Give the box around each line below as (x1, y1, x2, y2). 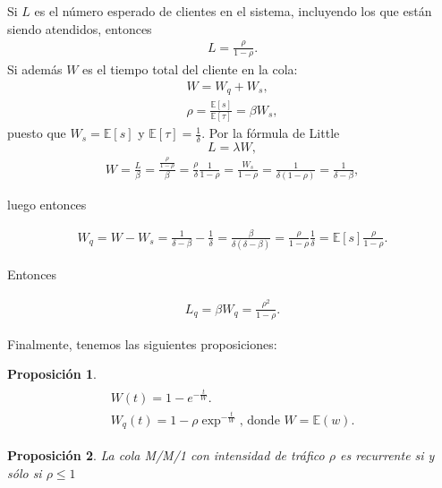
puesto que (7, 124, 66, 142)
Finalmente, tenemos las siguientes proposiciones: (7, 334, 277, 353)
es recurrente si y (340, 446, 435, 465)
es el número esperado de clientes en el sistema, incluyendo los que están (34, 2, 432, 20)
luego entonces (7, 194, 87, 213)
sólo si (7, 463, 42, 482)
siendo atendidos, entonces (7, 19, 152, 38)
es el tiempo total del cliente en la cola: (82, 60, 298, 79)
